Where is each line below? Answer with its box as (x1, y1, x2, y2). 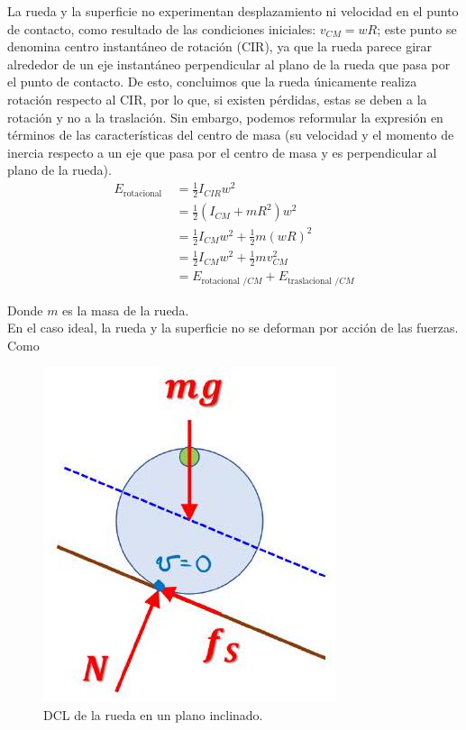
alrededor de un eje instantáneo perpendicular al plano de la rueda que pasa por (7, 54, 451, 73)
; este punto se (377, 19, 457, 38)
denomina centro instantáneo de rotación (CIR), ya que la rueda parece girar (7, 37, 433, 56)
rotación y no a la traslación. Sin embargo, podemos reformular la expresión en (7, 107, 443, 126)
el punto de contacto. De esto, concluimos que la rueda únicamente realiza (7, 72, 417, 91)
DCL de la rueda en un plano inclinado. (43, 705, 263, 724)
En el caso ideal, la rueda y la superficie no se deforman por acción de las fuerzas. (7, 318, 459, 337)
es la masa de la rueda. (62, 300, 189, 319)
